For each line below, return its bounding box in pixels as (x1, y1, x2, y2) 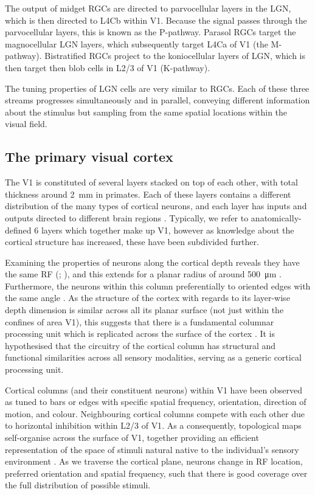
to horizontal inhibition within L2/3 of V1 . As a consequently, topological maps (5, 419, 302, 432)
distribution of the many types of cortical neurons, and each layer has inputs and (5, 199, 307, 212)
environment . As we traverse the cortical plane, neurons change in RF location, (5, 455, 303, 468)
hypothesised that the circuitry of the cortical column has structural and (5, 339, 276, 351)
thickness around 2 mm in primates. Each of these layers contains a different (5, 187, 291, 200)
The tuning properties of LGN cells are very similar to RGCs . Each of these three (5, 81, 310, 94)
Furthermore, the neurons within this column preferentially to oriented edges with (5, 279, 311, 292)
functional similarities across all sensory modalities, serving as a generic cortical (5, 351, 302, 364)
